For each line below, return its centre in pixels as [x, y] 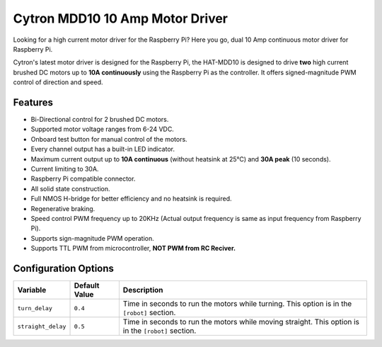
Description [143, 290]
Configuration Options [64, 268]
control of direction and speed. [58, 82]
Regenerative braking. [63, 208]
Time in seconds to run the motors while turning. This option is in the [237, 303]
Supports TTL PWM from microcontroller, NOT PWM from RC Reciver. [133, 249]
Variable [32, 290]
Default [87, 285]
